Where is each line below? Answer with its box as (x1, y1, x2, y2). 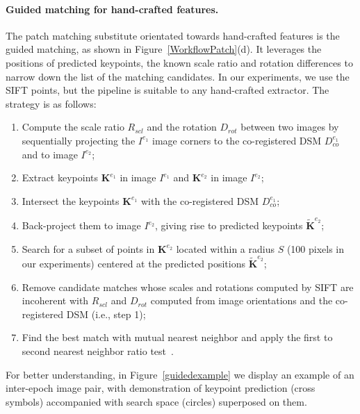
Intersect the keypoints (22, 193, 120, 208)
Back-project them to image (22, 218, 141, 233)
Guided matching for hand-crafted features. (6, 1, 219, 16)
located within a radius (176, 241, 275, 256)
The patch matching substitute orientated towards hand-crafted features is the (6, 28, 340, 42)
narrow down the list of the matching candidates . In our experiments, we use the (6, 69, 350, 83)
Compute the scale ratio (22, 119, 124, 134)
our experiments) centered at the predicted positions (22, 256, 246, 270)
